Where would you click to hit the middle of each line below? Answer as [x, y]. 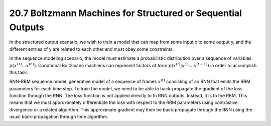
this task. [19, 72]
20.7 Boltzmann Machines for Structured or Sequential [125, 13]
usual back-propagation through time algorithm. [59, 117]
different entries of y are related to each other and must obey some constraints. [92, 49]
